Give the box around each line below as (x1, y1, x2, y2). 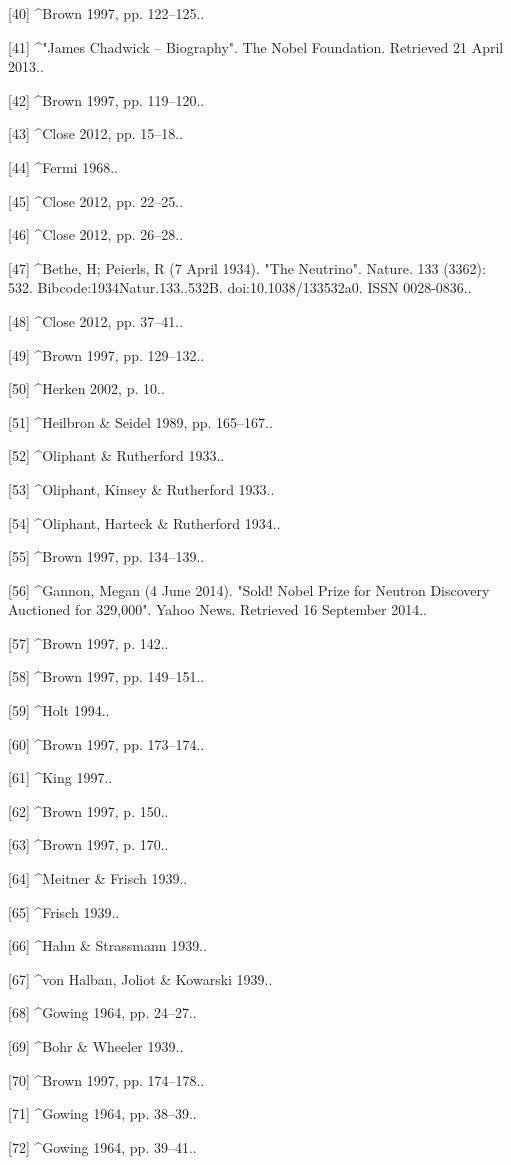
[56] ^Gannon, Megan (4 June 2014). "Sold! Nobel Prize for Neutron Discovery (8, 579, 490, 600)
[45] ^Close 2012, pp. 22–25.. (8, 190, 184, 211)
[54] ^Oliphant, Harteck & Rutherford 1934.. (8, 512, 281, 533)
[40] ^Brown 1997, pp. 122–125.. (8, 3, 205, 23)
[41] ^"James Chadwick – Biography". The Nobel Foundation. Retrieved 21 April (8, 36, 504, 57)
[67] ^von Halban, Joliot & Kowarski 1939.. (8, 968, 273, 989)
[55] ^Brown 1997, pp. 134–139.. (8, 546, 205, 567)
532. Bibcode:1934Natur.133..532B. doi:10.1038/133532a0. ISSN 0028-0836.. (8, 277, 472, 298)
